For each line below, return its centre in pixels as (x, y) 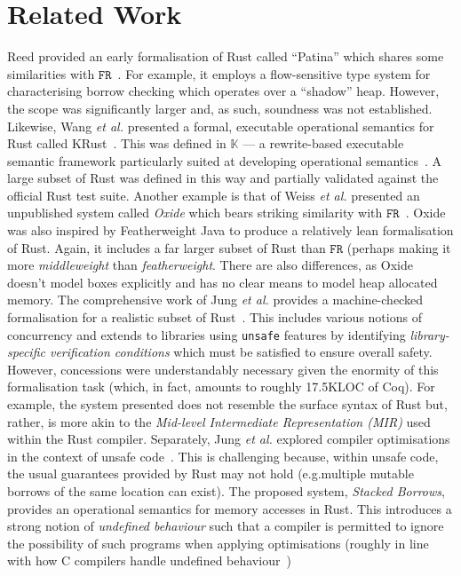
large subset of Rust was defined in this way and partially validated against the (223, 178)
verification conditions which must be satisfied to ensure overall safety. (241, 352)
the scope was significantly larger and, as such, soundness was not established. (220, 108)
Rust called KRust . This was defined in (117, 143)
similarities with (51, 73)
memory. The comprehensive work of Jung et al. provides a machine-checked (215, 300)
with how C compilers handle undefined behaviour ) (149, 560)
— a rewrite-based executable (323, 143)
